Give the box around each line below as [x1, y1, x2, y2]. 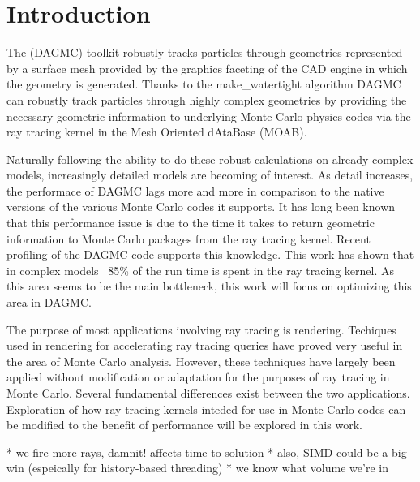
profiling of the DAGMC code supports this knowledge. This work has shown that [6, 246, 414, 263]
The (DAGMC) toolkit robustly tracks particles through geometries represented [6, 44, 403, 61]
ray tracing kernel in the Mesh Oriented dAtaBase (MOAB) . [6, 123, 307, 140]
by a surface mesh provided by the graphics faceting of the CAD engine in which [6, 59, 408, 76]
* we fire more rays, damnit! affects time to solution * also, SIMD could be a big [6, 443, 407, 460]
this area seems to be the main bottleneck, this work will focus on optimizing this [6, 278, 412, 295]
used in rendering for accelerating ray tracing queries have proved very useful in [6, 337, 403, 354]
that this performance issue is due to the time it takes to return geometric [6, 214, 375, 231]
